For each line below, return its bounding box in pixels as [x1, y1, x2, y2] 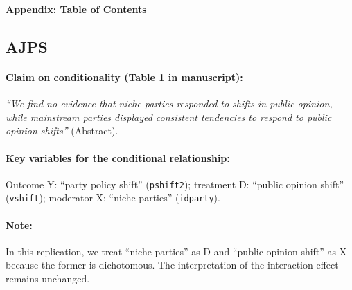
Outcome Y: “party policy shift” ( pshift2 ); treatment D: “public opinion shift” [6, 176, 344, 191]
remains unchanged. [6, 271, 90, 286]
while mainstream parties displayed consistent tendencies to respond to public [6, 109, 332, 124]
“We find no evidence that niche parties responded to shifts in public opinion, [6, 96, 333, 111]
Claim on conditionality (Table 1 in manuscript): [6, 69, 243, 84]
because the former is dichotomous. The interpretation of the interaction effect [6, 257, 339, 272]
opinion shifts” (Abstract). [6, 123, 118, 138]
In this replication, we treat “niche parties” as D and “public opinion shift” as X [6, 244, 347, 258]
